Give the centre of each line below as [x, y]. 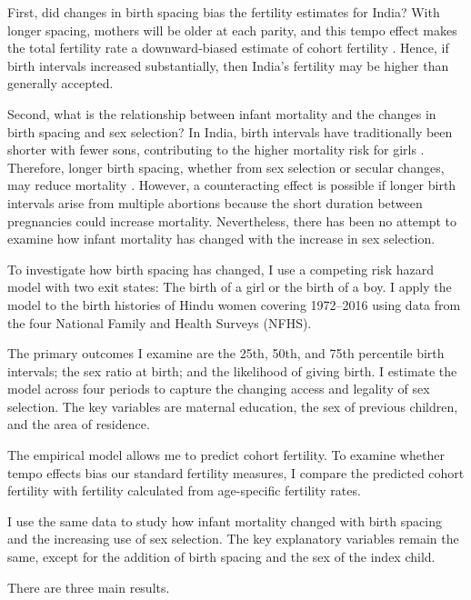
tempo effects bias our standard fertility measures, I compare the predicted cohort [236, 472]
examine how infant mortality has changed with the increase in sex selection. [221, 239]
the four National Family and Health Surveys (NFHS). [160, 322]
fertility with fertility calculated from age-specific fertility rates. [184, 490]
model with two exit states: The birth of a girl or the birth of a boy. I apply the [230, 287]
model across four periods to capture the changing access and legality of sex [219, 389]
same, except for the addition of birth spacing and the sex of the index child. [221, 557]
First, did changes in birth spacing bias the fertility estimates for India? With [224, 12]
